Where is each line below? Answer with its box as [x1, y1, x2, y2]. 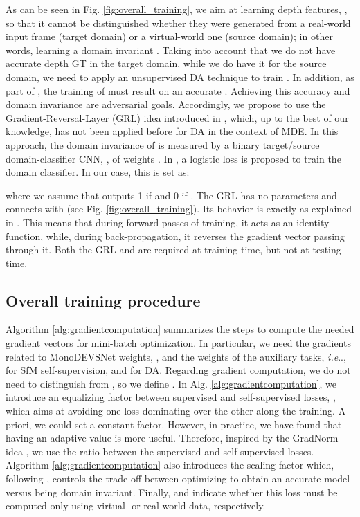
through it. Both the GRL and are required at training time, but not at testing [6, 242, 341, 257]
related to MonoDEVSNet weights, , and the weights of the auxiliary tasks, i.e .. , [6, 349, 346, 363]
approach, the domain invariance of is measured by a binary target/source [6, 137, 320, 152]
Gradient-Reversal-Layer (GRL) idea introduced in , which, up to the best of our [6, 110, 349, 125]
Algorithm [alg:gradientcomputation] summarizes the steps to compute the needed [6, 322, 354, 336]
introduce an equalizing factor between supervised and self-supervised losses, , [6, 390, 336, 404]
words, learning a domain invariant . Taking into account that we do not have [6, 42, 336, 57]
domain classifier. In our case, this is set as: [6, 165, 190, 179]
